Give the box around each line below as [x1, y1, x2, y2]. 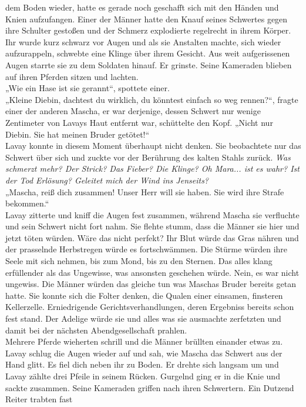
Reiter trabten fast [5, 393, 73, 405]
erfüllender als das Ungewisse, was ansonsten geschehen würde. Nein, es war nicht [5, 266, 300, 278]
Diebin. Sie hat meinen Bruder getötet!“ [5, 128, 150, 140]
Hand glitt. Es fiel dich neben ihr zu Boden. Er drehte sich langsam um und [5, 358, 279, 371]
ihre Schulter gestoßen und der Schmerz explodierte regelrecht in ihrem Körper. [5, 24, 291, 36]
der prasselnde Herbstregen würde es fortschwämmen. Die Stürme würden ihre [5, 243, 288, 255]
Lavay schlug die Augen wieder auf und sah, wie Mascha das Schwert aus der [5, 346, 283, 359]
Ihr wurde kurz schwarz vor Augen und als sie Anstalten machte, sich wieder [5, 35, 281, 48]
